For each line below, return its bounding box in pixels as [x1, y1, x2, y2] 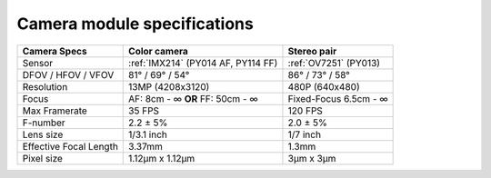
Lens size [22, 128, 64, 141]
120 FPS [287, 104, 323, 117]
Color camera [128, 44, 188, 57]
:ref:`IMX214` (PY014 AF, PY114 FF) [128, 56, 278, 69]
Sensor [22, 56, 54, 69]
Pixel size [22, 152, 64, 164]
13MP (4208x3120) [128, 80, 210, 93]
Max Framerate [22, 104, 88, 117]
